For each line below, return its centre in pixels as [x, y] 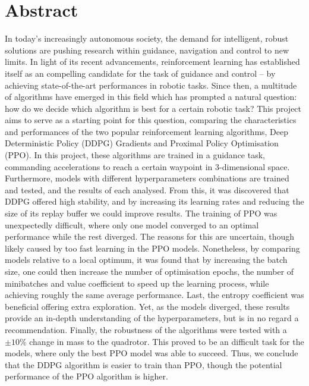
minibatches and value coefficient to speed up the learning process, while [137, 283]
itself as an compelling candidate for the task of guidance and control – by [140, 73]
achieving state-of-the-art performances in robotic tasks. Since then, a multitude [151, 85]
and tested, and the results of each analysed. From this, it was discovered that [147, 189]
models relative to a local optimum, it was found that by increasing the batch [146, 260]
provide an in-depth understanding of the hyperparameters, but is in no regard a [152, 318]
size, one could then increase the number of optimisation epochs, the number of [149, 271]
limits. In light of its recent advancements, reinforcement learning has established [152, 62]
